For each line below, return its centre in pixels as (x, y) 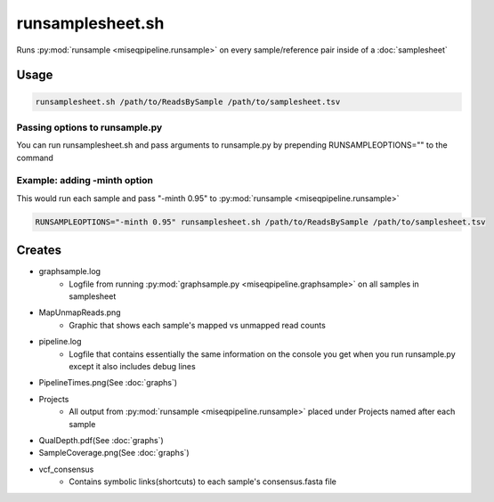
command (35, 158)
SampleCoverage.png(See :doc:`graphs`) (114, 453)
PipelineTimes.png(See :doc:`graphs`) (108, 383)
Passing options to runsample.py (89, 127)
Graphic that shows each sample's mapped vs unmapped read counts (198, 325)
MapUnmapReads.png (80, 312)
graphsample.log (70, 271)
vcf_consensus (66, 469)
